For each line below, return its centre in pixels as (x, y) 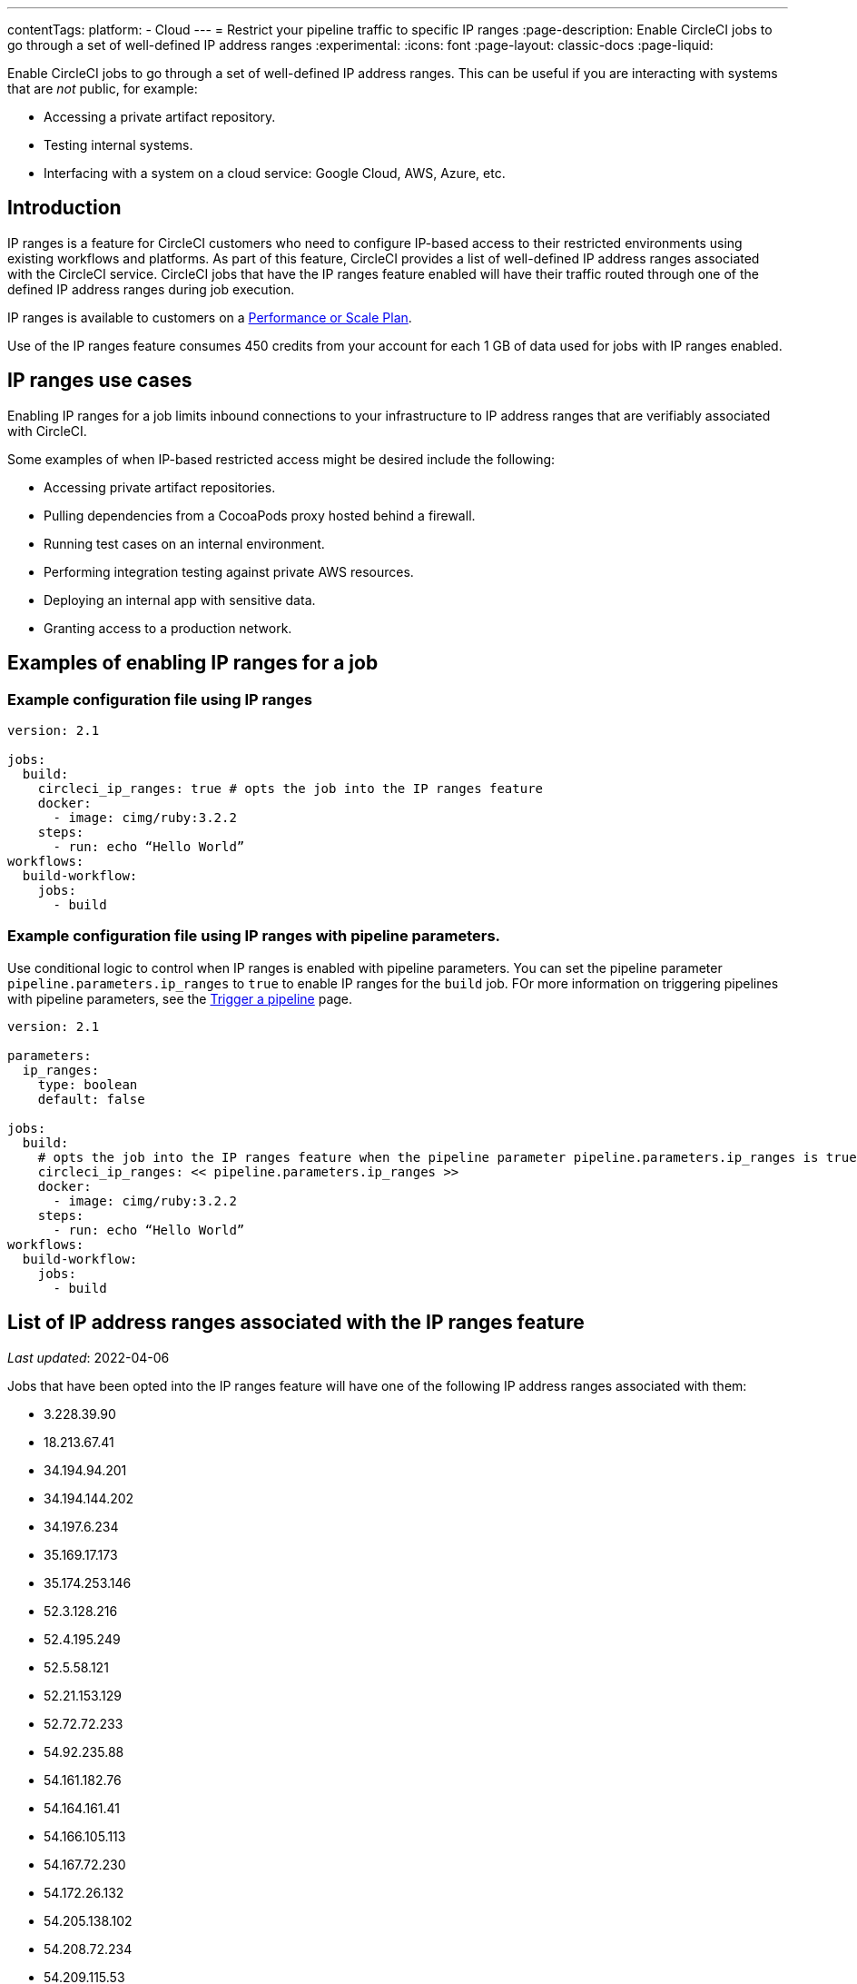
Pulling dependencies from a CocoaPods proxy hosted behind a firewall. (260, 515)
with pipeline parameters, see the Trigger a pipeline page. (180, 998)
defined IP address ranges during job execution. (151, 289)
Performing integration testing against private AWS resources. (229, 571)
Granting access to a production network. (168, 628)
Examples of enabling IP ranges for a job (193, 663)
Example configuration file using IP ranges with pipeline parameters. (254, 936)
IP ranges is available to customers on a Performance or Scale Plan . (210, 317)
